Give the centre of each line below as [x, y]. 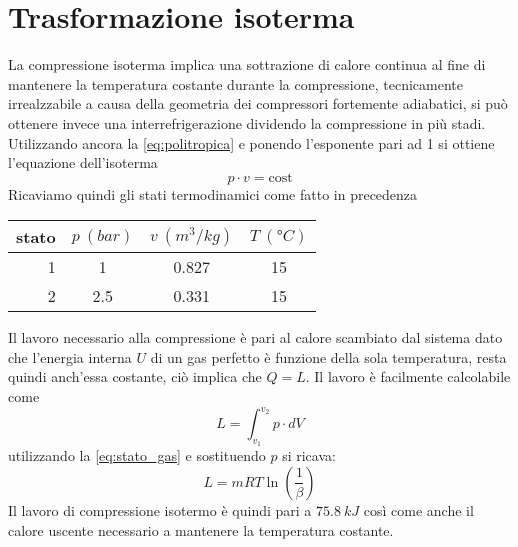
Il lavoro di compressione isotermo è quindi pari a [160, 509]
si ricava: [309, 455]
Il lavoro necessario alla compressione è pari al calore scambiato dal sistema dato [255, 337]
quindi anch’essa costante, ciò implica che [135, 376]
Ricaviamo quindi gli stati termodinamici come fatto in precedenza [213, 193]
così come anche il [418, 509]
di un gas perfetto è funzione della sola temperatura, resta [328, 356]
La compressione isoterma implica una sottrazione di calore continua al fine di [247, 64]
